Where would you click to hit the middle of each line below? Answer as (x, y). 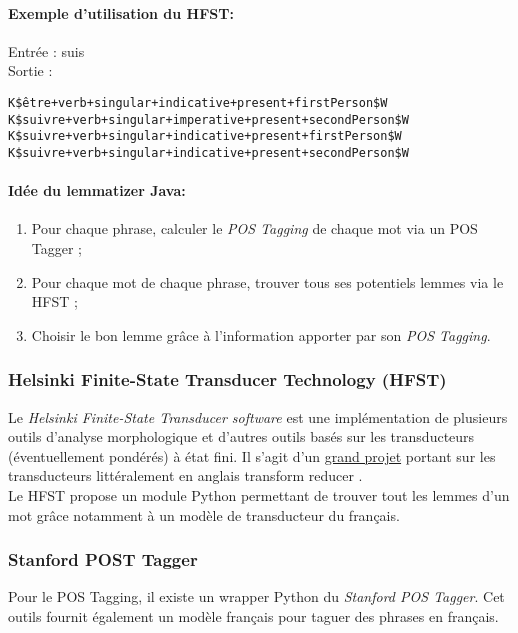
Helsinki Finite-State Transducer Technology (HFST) (227, 379)
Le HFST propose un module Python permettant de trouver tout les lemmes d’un (259, 494)
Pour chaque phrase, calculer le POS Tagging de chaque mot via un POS (254, 228)
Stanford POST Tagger (103, 559)
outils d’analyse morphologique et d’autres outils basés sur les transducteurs (241, 436)
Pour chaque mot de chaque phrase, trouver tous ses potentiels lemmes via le (267, 281)
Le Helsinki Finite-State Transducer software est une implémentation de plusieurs (258, 416)
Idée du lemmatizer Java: (97, 190)
